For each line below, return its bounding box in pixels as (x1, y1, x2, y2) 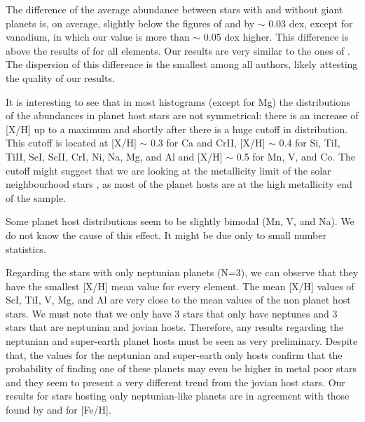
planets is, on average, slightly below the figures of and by (6, 15, 255, 30)
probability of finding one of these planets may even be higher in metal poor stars (6, 361, 357, 376)
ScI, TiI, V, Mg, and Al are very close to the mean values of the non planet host (6, 292, 351, 307)
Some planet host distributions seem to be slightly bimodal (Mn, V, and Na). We (6, 214, 354, 229)
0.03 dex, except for (268, 15, 353, 30)
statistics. (6, 241, 46, 256)
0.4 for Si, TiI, (279, 135, 340, 150)
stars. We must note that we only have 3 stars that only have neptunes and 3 (6, 306, 338, 320)
